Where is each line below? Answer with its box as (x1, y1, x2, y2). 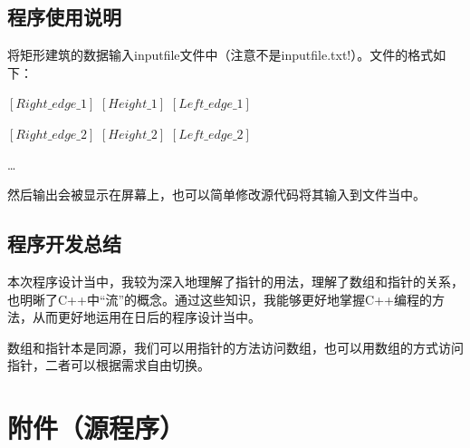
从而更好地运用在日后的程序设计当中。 (32, 307, 261, 326)
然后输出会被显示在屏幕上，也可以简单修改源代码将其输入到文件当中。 (7, 185, 426, 204)
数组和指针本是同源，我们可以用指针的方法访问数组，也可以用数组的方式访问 (7, 337, 464, 356)
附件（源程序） (7, 409, 186, 446)
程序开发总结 (7, 229, 121, 258)
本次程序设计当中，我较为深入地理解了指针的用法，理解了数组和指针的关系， (7, 271, 464, 290)
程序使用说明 (7, 3, 121, 31)
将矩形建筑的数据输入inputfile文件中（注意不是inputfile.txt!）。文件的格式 (7, 45, 434, 64)
